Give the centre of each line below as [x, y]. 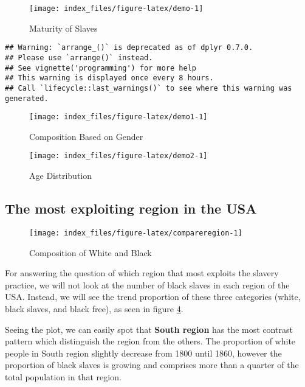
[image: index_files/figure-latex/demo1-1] [118, 117]
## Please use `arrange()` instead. [79, 58]
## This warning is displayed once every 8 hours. [109, 78]
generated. [27, 98]
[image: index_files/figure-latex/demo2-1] [118, 156]
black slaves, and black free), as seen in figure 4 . [94, 308]
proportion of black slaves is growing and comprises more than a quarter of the [152, 365]
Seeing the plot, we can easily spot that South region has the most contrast [149, 329]
